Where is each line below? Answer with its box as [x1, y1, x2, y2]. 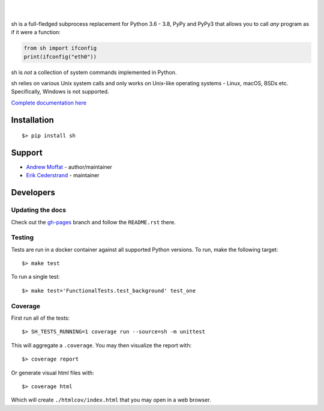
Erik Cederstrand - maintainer [26, 172, 100, 179]
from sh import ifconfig [23, 45, 97, 52]
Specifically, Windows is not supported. [11, 88, 109, 96]
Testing [11, 233, 34, 242]
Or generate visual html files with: [11, 369, 94, 376]
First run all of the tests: [11, 314, 70, 321]
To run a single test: [11, 273, 60, 281]
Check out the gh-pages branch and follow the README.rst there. [11, 218, 176, 225]
